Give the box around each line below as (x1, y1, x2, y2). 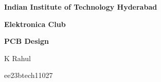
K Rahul (4, 52, 31, 63)
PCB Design (4, 36, 49, 46)
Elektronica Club (4, 18, 66, 29)
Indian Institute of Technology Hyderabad (4, 2, 157, 12)
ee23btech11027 (4, 70, 53, 80)
